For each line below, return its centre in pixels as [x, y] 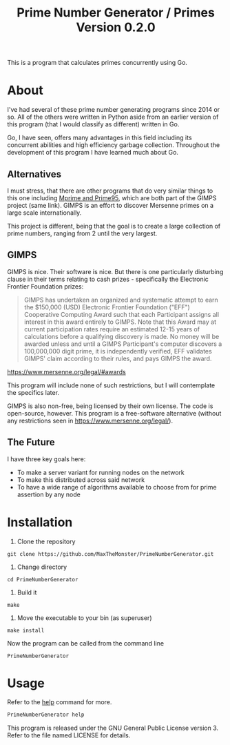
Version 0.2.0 [116, 27]
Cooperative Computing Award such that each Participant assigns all [121, 314]
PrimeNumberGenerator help [46, 715]
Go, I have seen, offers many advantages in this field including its [100, 138]
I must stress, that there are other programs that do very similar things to [110, 191]
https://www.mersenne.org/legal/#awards [66, 371]
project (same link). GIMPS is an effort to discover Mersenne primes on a [111, 205]
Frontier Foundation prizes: [45, 286]
